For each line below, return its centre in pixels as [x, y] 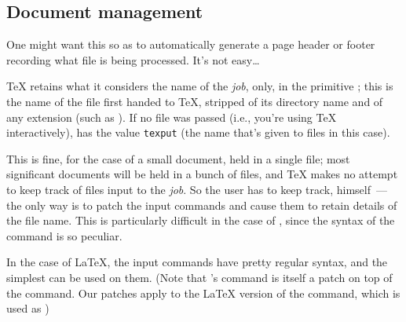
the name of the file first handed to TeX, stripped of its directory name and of [195, 101]
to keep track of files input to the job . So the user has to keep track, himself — [197, 190]
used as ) [28, 308]
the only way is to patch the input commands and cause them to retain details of [202, 205]
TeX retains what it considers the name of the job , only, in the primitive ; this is [200, 86]
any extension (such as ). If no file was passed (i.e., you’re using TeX [172, 117]
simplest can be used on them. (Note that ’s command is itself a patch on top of [199, 277]
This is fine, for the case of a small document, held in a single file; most [178, 158]
